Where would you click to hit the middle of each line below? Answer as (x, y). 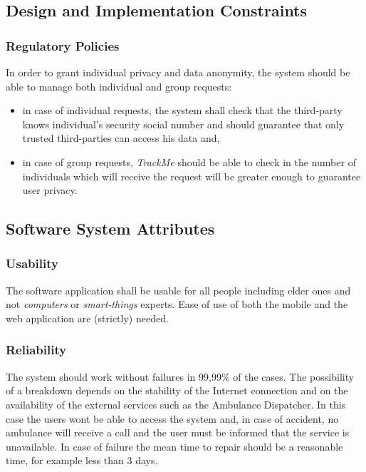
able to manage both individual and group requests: (119, 86)
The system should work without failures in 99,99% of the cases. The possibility (180, 376)
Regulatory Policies (63, 45)
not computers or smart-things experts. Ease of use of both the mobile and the (177, 304)
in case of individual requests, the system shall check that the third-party (182, 110)
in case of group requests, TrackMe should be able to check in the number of (189, 161)
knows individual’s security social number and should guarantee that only (183, 124)
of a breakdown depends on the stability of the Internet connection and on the (177, 390)
